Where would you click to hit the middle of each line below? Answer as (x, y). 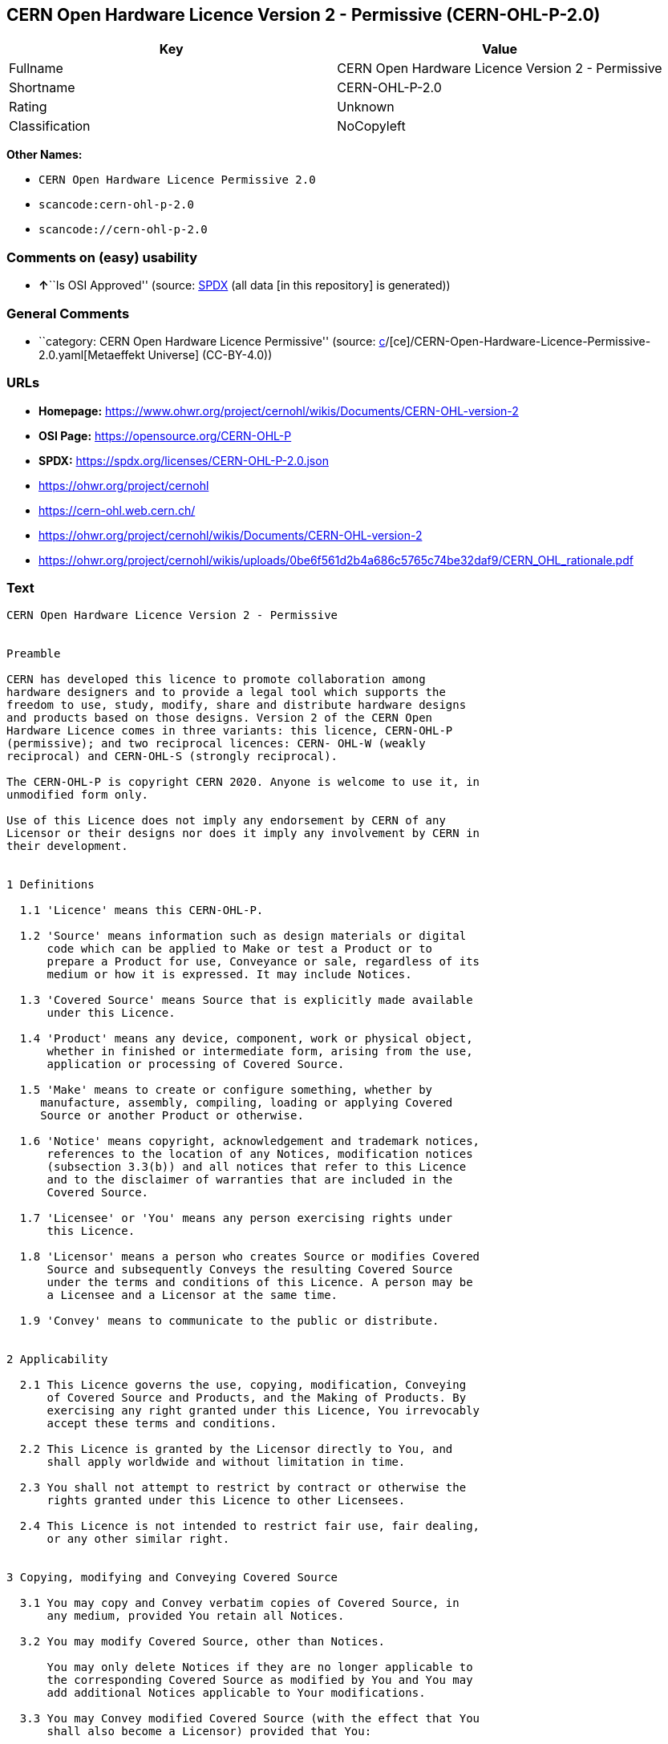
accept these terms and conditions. (162, 1424)
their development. (67, 846)
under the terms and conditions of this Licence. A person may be (260, 1283)
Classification (50, 126)
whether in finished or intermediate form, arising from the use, (260, 1052)
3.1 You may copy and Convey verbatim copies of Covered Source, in (239, 1603)
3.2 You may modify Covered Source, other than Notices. (202, 1642)
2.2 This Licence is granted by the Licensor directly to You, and (236, 1449)
